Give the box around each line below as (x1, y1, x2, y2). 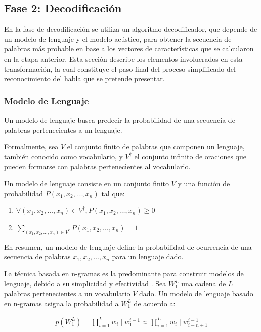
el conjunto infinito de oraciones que (134, 151, 246, 161)
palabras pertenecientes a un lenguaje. (4, 124, 122, 135)
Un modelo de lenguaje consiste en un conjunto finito (4, 178, 169, 188)
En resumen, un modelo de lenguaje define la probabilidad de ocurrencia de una (4, 241, 252, 252)
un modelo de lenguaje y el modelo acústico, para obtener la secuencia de (4, 33, 232, 44)
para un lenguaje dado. (112, 251, 184, 262)
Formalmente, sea (4, 141, 59, 152)
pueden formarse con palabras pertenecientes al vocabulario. (4, 161, 191, 172)
